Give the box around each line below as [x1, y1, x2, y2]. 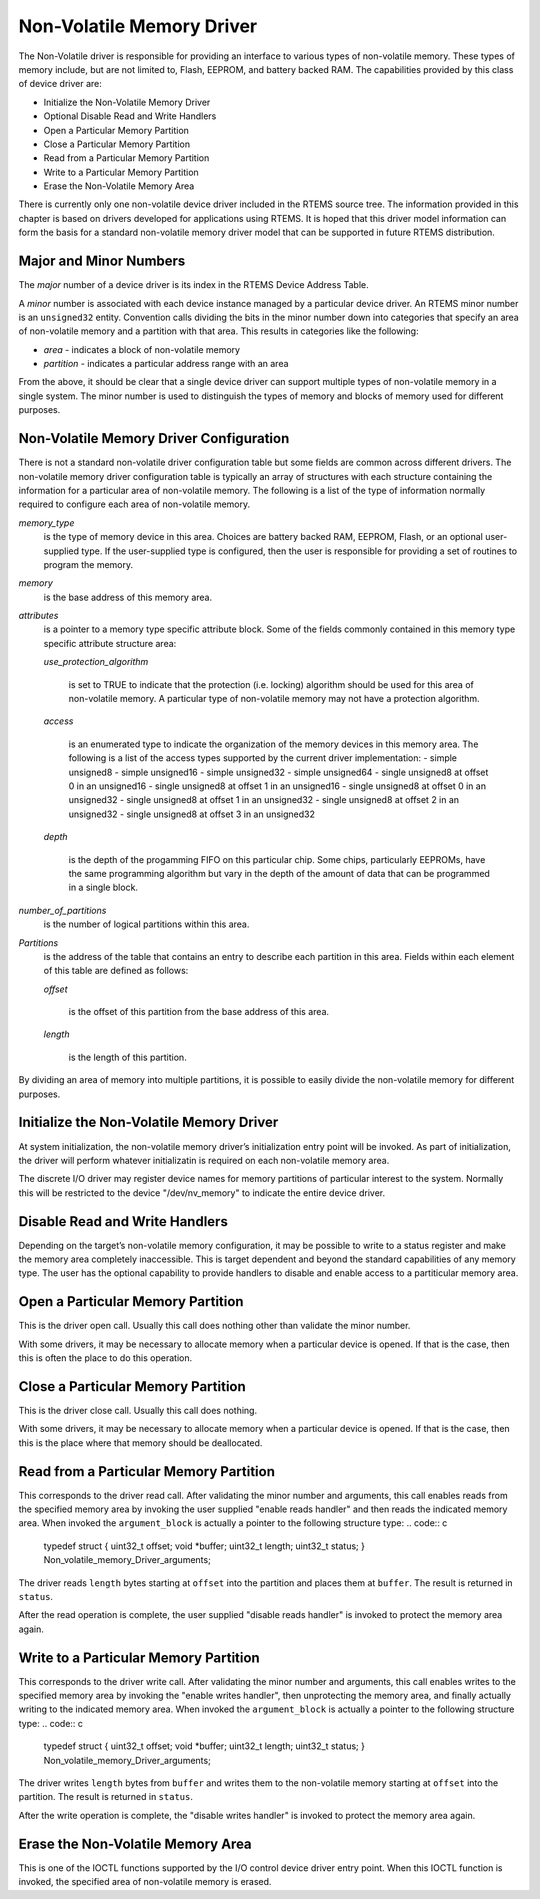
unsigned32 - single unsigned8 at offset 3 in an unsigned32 [68, 808, 315, 820]
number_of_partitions [18, 904, 107, 916]
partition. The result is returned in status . [18, 1791, 194, 1803]
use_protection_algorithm [43, 656, 149, 668]
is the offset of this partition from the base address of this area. [68, 1006, 330, 1018]
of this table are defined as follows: [43, 965, 189, 977]
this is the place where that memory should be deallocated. [18, 1436, 263, 1449]
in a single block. [68, 881, 139, 894]
